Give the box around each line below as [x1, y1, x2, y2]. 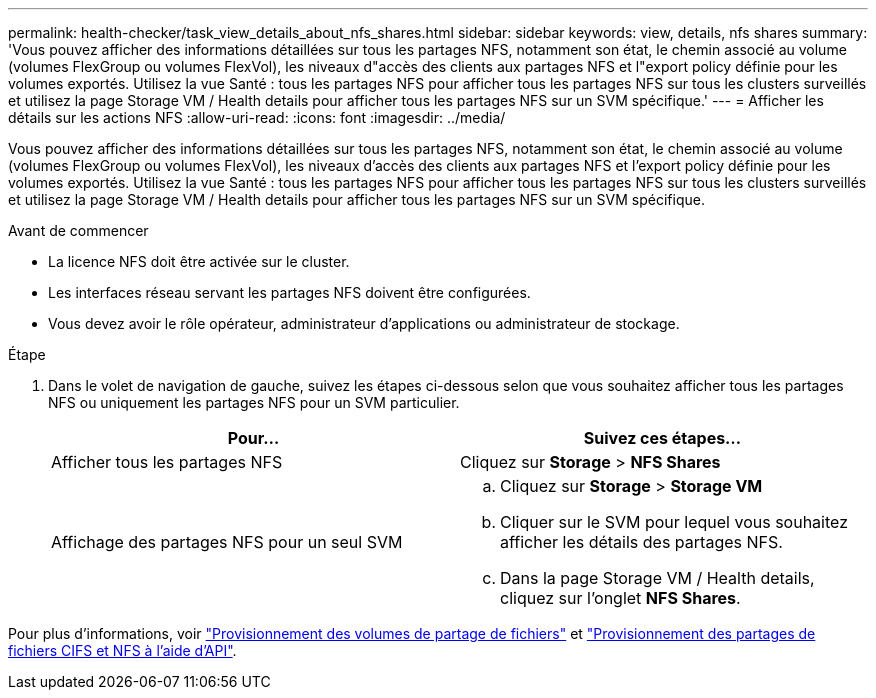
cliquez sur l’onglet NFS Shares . [500, 588, 741, 608]
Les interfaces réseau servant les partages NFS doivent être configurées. [48, 284, 531, 301]
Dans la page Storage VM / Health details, [500, 568, 815, 588]
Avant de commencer [8, 222, 149, 239]
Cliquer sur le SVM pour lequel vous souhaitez [500, 512, 848, 532]
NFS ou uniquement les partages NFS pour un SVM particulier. [48, 394, 460, 411]
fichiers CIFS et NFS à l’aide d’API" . [8, 642, 237, 659]
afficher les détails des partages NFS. [500, 532, 783, 552]
